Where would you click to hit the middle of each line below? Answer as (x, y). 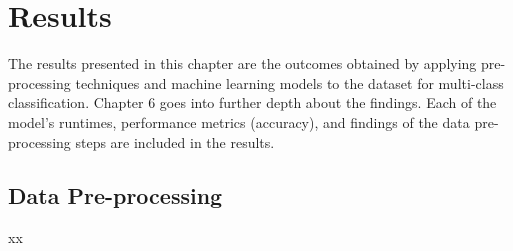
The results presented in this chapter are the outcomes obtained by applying (242, 63)
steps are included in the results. (175, 141)
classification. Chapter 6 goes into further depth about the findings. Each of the (252, 102)
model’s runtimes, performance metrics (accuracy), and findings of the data (239, 121)
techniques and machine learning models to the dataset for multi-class (289, 82)
